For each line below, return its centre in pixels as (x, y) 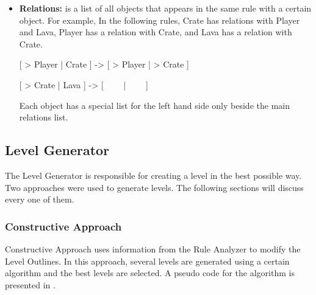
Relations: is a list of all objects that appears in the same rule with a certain (165, 8)
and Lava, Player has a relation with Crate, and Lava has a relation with (156, 32)
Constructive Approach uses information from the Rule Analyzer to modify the (153, 248)
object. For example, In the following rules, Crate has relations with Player (160, 20)
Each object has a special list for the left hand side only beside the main (154, 105)
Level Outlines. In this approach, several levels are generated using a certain (147, 261)
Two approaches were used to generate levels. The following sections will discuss (154, 187)
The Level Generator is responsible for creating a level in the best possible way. (153, 175)
